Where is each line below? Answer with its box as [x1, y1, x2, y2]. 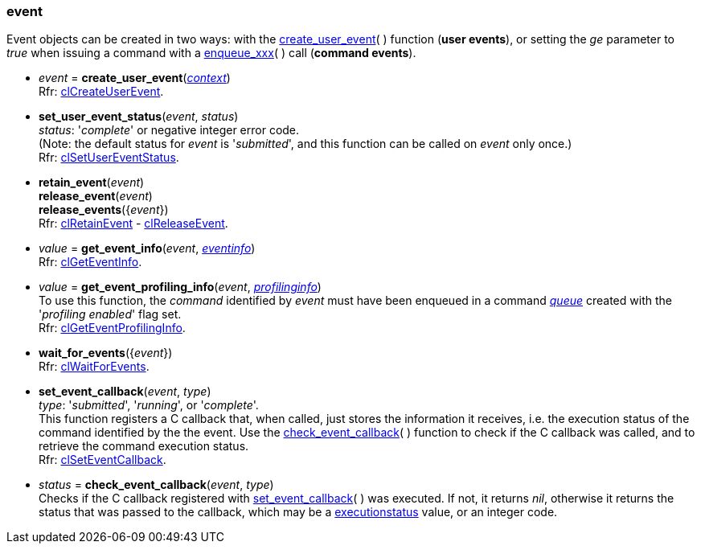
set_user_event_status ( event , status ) [39, 109, 239, 124]
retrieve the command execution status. [39, 439, 249, 454]
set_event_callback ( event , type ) [39, 384, 211, 399]
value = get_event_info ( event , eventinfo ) [39, 241, 256, 256]
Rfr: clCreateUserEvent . [39, 84, 164, 99]
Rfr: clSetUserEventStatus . [39, 150, 179, 165]
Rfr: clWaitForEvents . [39, 359, 150, 374]
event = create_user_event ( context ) [39, 71, 231, 85]
